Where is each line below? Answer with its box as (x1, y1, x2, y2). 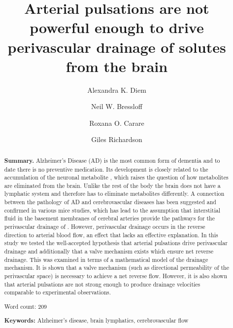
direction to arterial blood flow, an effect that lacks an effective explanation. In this (4, 230, 218, 239)
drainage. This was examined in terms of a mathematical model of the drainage (4, 255, 208, 263)
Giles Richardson (91, 134, 142, 145)
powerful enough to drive (30, 17, 204, 37)
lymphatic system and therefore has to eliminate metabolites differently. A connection (4, 189, 225, 198)
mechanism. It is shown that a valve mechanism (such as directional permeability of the (4, 263, 230, 272)
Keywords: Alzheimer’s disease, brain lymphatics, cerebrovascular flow (4, 316, 189, 325)
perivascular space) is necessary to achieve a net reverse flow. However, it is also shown (4, 272, 227, 280)
